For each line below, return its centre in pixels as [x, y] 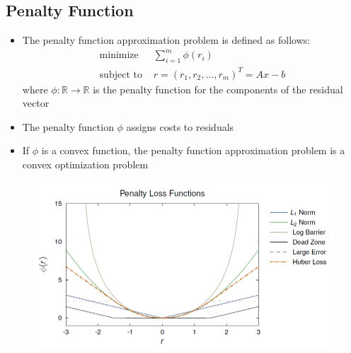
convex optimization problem [85, 164]
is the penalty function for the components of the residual [218, 89]
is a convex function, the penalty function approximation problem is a [193, 150]
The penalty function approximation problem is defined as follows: [166, 40]
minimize [119, 56]
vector [36, 103]
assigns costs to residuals [180, 126]
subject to [121, 75]
